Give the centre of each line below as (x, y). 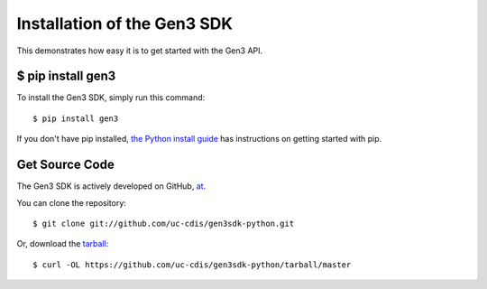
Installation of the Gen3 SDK (125, 23)
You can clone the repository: (71, 202)
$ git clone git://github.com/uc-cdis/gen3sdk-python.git (164, 223)
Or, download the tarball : (63, 244)
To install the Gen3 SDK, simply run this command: (111, 98)
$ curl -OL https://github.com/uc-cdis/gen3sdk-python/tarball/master (192, 265)
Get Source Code (65, 165)
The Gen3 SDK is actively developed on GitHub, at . (111, 186)
